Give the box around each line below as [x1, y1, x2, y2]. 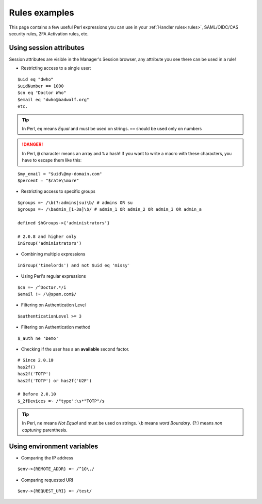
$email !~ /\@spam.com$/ [17, 291, 77, 297]
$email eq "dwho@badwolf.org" [17, 97, 90, 102]
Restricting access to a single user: [21, 65, 92, 71]
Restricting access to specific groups [21, 189, 96, 194]
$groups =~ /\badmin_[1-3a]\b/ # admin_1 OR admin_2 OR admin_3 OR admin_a [17, 206, 202, 212]
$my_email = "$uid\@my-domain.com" [17, 171, 102, 176]
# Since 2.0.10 [17, 358, 54, 363]
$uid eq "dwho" [17, 77, 54, 82]
